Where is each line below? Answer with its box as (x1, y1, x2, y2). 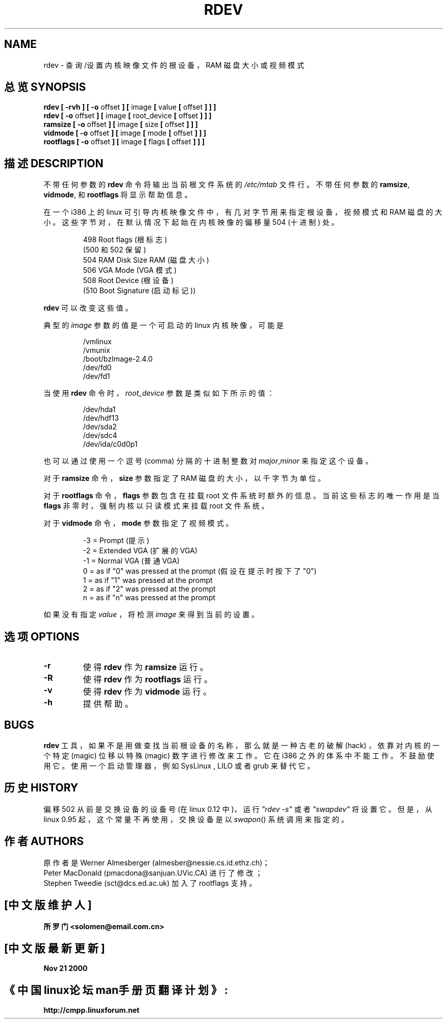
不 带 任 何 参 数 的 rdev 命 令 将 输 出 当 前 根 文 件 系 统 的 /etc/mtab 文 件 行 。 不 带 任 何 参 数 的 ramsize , (43, 180, 410, 189)
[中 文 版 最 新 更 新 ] (4, 941, 105, 955)
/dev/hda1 (83, 405, 116, 414)
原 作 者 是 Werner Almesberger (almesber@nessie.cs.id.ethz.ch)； (43, 858, 270, 867)
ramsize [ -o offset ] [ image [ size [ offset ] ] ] (43, 120, 198, 129)
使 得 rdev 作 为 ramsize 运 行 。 (83, 662, 208, 673)
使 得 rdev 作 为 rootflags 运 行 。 (83, 674, 213, 685)
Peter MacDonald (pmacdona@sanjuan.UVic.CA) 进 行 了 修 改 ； (43, 868, 263, 877)
